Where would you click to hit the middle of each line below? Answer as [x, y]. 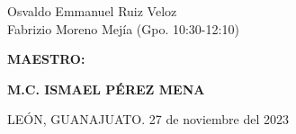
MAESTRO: [46, 59]
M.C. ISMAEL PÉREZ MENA [106, 89]
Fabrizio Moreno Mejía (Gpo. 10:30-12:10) [123, 28]
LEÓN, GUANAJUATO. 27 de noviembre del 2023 [148, 119]
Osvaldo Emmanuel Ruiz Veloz [92, 11]
